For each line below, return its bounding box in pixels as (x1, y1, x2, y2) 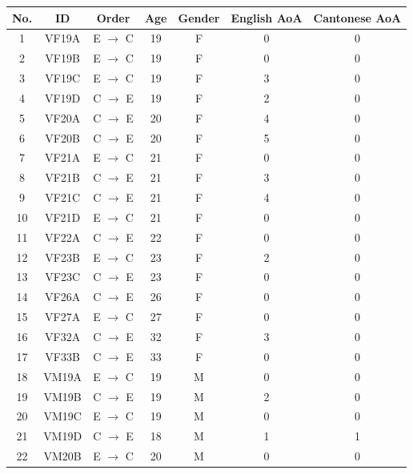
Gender (178, 9, 220, 26)
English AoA (231, 9, 303, 26)
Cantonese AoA (313, 9, 402, 26)
